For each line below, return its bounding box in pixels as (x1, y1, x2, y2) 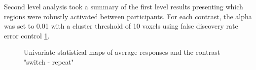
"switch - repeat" (24, 56, 74, 67)
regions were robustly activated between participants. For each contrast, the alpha (4, 11, 252, 21)
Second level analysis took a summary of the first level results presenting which (4, 1, 243, 11)
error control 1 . (4, 30, 50, 40)
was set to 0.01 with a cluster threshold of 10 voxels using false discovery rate (4, 21, 238, 31)
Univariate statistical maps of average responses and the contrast (24, 47, 220, 57)
